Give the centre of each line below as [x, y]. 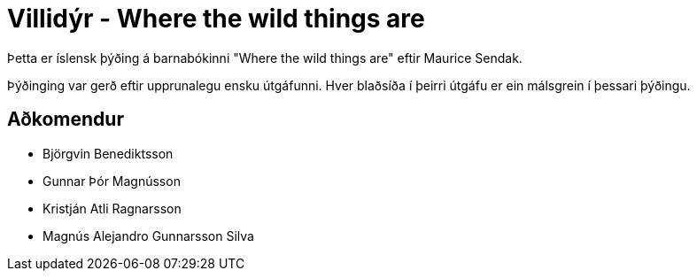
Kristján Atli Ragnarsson [112, 208]
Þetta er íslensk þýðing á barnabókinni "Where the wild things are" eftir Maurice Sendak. [265, 58]
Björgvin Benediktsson [108, 153]
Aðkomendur [66, 120]
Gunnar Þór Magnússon [112, 181]
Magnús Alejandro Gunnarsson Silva [148, 236]
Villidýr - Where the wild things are [216, 19]
